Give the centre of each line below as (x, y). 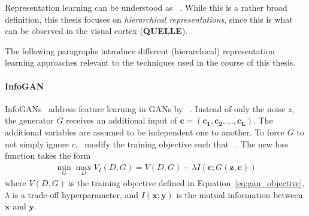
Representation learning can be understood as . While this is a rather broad (146, 7)
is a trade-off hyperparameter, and (75, 194)
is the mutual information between (240, 194)
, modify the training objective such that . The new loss (182, 144)
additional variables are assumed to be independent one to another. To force (145, 132)
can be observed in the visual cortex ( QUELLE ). (96, 31)
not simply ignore (37, 144)
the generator (29, 120)
